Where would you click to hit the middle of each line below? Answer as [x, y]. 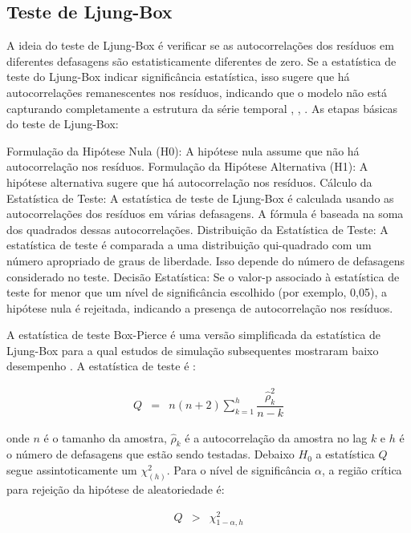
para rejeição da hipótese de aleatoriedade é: [116, 489]
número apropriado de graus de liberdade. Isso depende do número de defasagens [206, 260]
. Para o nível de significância [239, 470]
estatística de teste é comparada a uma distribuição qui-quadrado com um [189, 245]
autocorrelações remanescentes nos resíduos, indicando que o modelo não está [197, 92]
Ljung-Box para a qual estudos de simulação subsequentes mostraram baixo [193, 350]
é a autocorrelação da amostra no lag [276, 437]
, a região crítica [362, 470]
